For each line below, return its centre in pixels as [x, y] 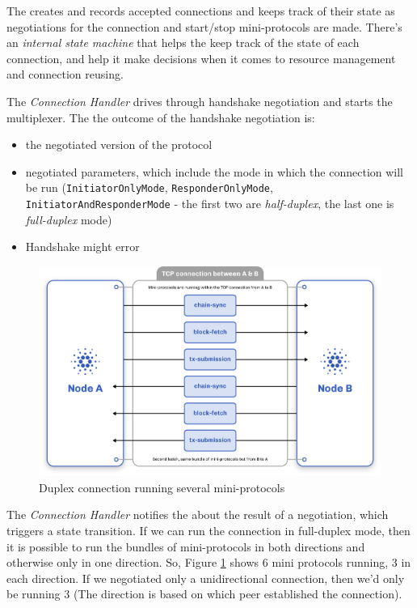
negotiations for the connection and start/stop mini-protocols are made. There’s [204, 26]
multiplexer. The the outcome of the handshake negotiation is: [161, 117]
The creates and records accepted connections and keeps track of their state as [201, 11]
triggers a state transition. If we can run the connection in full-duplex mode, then [208, 531]
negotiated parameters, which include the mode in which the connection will [215, 171]
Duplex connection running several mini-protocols [162, 487]
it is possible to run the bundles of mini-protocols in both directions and [186, 546]
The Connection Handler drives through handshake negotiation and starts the [200, 101]
